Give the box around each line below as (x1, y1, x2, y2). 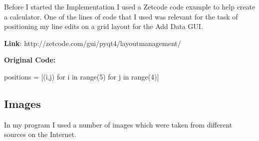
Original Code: (4, 54, 56, 65)
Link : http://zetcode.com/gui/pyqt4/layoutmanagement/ (4, 37, 181, 48)
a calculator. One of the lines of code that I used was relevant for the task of (4, 11, 238, 21)
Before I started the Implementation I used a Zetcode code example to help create (4, 1, 256, 11)
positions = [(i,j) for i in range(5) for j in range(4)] (4, 71, 159, 81)
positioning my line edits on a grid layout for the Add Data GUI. (4, 21, 203, 31)
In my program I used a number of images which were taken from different (4, 119, 233, 129)
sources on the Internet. (4, 129, 76, 139)
